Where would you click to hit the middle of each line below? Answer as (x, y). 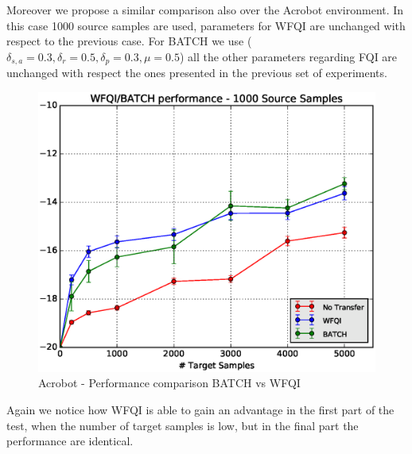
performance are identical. (70, 441)
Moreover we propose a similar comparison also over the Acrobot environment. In (205, 10)
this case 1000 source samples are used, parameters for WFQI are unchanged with (206, 25)
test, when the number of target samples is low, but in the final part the (183, 425)
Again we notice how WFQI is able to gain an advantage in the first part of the (200, 409)
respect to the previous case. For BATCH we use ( (129, 41)
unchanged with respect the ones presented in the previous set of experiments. (197, 73)
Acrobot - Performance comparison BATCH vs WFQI (169, 383)
